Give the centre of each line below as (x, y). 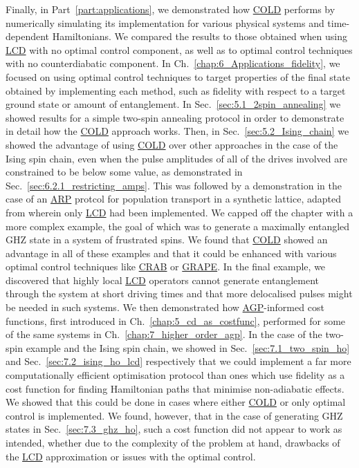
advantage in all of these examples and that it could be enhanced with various (171, 253)
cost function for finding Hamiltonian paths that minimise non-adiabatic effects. (175, 388)
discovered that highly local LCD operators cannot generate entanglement (162, 280)
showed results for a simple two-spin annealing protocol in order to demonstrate (175, 117)
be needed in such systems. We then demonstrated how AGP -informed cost (165, 307)
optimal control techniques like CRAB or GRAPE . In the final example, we (166, 266)
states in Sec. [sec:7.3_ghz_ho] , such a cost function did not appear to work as (174, 429)
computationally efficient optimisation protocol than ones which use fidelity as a (175, 375)
